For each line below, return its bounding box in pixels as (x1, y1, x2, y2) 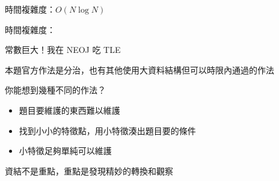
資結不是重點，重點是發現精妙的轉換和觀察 (5, 164, 173, 177)
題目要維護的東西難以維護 (19, 103, 120, 116)
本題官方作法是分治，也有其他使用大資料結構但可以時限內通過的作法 (5, 63, 274, 76)
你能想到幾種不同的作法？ (5, 84, 106, 96)
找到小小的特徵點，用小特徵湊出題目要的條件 (19, 124, 196, 137)
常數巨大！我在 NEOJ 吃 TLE (5, 43, 121, 56)
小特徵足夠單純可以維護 (19, 144, 112, 157)
